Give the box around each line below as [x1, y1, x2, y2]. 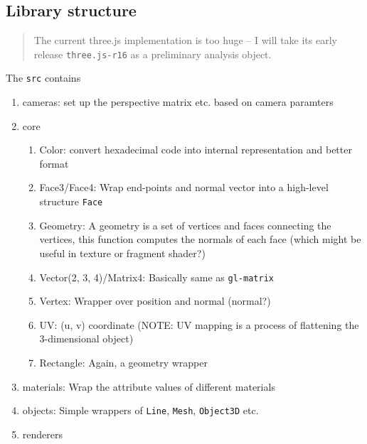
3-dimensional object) [39, 331, 134, 346]
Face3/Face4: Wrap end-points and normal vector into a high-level [39, 180, 329, 195]
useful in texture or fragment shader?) [39, 245, 206, 260]
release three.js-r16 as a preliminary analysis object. [33, 46, 272, 61]
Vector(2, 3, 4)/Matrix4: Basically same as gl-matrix [39, 269, 274, 284]
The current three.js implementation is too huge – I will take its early [33, 33, 337, 48]
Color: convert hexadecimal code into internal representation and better [39, 142, 352, 157]
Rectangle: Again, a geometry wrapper [39, 354, 208, 369]
